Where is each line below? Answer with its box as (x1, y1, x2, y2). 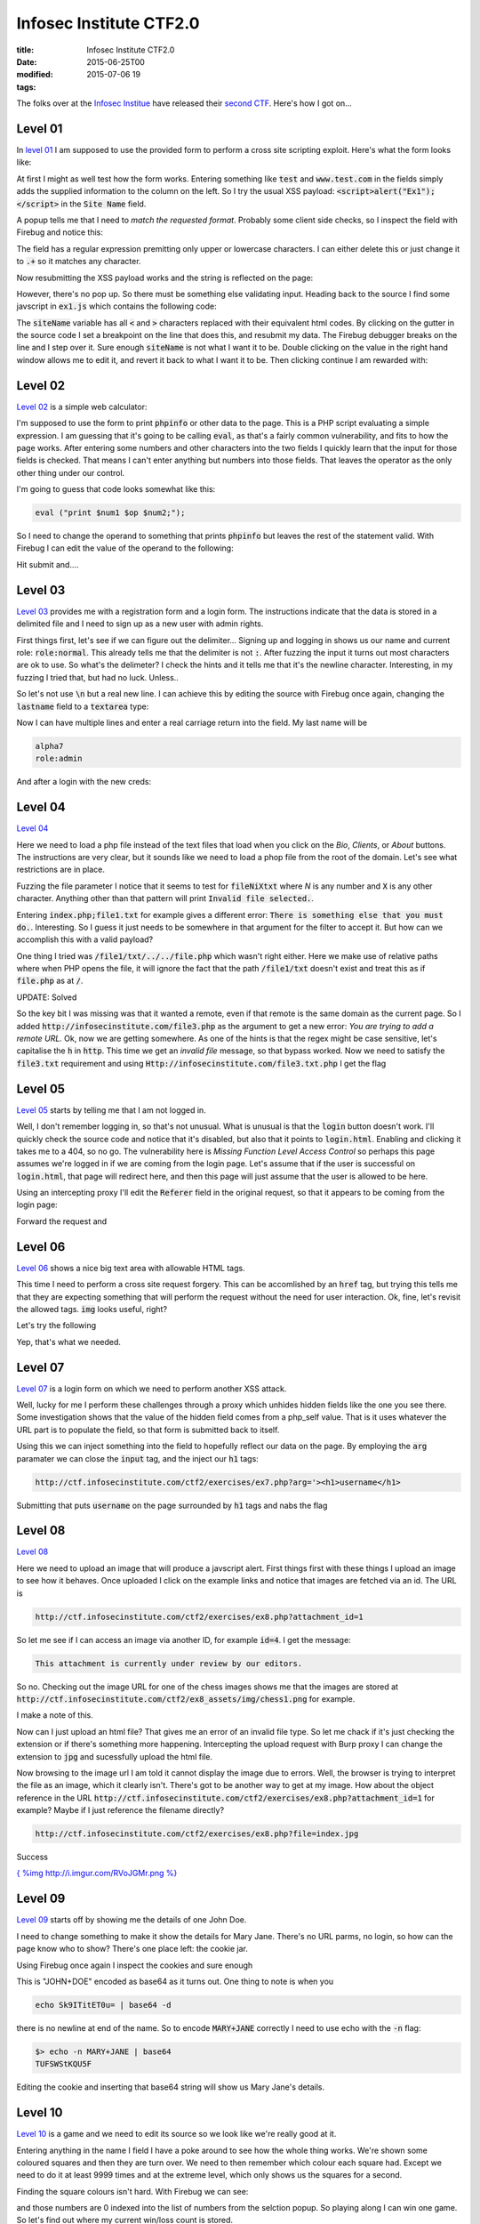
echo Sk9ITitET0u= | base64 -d (35, 2000, 172, 2010)
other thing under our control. (16, 467, 125, 478)
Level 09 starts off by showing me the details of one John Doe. (16, 1914, 247, 1925)
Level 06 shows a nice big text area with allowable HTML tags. (16, 1262, 245, 1273)
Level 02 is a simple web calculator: (16, 401, 148, 412)
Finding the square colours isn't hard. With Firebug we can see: (16, 2186, 249, 2196)
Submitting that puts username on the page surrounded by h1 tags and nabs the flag (16, 1500, 328, 1511)
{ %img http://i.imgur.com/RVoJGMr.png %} (16, 1868, 178, 1879)
